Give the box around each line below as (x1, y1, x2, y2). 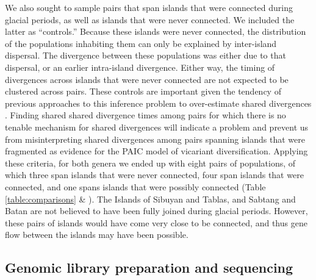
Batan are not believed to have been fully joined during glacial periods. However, (5, 204, 308, 217)
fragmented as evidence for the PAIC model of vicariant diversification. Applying (5, 145, 308, 157)
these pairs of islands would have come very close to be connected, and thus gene (5, 216, 307, 229)
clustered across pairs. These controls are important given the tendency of (5, 85, 281, 98)
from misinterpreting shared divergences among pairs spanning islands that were (5, 132, 305, 145)
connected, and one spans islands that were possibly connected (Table (5, 180, 266, 193)
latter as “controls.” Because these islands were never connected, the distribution (5, 25, 306, 38)
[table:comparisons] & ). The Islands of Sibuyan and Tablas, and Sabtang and (5, 192, 296, 205)
